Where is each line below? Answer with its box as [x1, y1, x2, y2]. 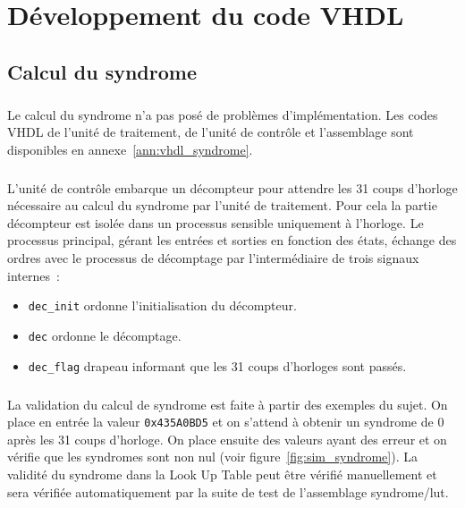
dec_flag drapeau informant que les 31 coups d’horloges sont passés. [28, 356, 407, 375]
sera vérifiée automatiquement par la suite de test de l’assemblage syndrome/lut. [7, 482, 449, 501]
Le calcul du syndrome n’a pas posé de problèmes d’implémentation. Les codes [7, 105, 438, 123]
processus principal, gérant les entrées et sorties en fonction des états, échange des [7, 231, 457, 250]
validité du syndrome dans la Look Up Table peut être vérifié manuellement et [7, 465, 437, 484]
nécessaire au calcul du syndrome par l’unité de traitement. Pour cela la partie [7, 196, 437, 215]
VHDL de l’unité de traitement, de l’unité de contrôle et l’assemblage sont [7, 123, 414, 141]
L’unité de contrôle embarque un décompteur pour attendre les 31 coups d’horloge [7, 178, 458, 197]
